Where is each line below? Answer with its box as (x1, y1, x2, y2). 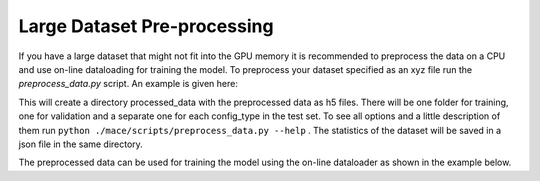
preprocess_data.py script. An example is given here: (18, 78, 239, 90)
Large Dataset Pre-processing (18, 15, 274, 37)
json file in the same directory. (18, 138, 144, 150)
